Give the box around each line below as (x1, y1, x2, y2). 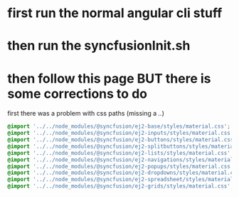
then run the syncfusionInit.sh (7, 38, 191, 54)
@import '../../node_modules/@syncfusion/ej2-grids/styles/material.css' (7, 183, 231, 190)
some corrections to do (7, 86, 148, 101)
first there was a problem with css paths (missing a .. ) (7, 109, 165, 118)
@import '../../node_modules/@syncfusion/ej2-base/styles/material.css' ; (7, 123, 231, 130)
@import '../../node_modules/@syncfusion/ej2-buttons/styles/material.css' (7, 136, 237, 143)
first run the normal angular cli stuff (7, 5, 223, 21)
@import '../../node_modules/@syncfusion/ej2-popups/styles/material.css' (7, 163, 234, 170)
